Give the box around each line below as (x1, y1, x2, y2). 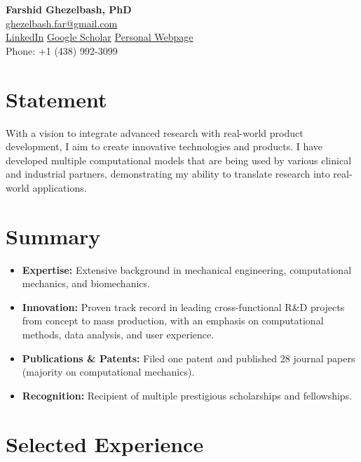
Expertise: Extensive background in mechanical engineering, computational (22, 262, 352, 277)
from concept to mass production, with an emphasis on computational (22, 313, 324, 328)
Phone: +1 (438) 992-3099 (6, 43, 118, 58)
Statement (6, 84, 107, 113)
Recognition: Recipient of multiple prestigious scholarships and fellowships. (22, 388, 353, 402)
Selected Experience (6, 429, 204, 458)
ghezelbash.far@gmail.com (6, 15, 118, 30)
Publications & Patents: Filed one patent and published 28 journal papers (22, 350, 355, 365)
